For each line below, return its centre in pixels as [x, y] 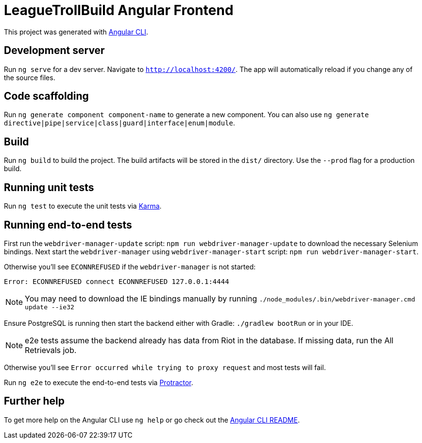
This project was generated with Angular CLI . [76, 32]
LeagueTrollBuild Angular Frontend [119, 10]
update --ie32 [50, 307]
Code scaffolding [46, 96]
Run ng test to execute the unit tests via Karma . [83, 206]
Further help [34, 401]
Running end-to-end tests [68, 225]
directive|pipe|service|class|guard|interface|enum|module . [120, 123]
